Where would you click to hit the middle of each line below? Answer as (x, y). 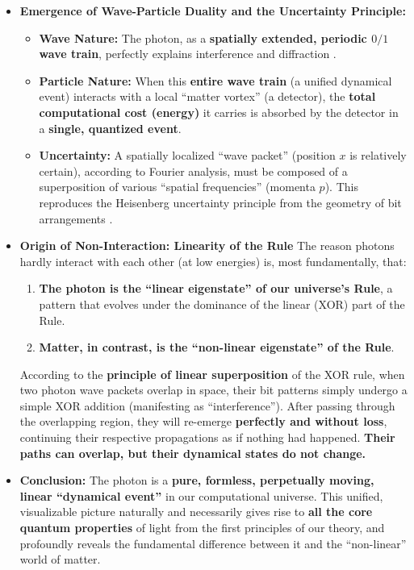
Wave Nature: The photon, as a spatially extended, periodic (203, 37)
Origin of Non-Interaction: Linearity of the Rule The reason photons (207, 245)
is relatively (378, 155)
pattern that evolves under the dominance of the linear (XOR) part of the (222, 304)
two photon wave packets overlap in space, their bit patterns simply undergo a (213, 390)
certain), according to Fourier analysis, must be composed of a (193, 171)
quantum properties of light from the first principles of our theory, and (202, 528)
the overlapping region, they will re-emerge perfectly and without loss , (203, 421)
